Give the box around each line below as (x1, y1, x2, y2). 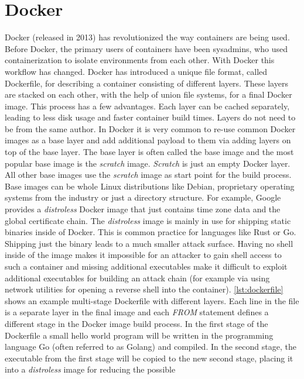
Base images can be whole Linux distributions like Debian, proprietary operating (5, 180, 295, 192)
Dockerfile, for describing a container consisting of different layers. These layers (5, 77, 288, 89)
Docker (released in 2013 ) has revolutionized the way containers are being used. (5, 31, 290, 43)
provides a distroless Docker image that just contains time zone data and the (5, 203, 281, 215)
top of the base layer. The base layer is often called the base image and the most (5, 146, 294, 158)
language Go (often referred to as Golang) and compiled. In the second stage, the (5, 340, 296, 353)
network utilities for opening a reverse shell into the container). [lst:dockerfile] (5, 283, 283, 295)
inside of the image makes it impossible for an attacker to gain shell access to (5, 249, 282, 261)
